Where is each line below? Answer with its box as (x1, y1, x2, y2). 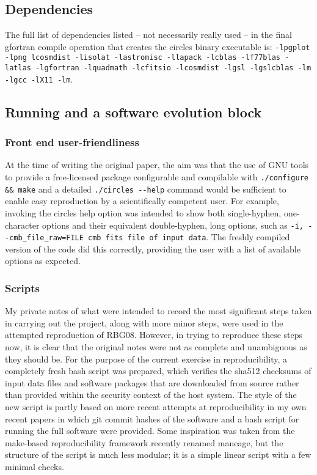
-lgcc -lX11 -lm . (5, 72, 73, 85)
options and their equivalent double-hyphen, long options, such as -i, (42, 218, 304, 231)
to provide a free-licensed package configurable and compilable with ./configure (5, 171, 308, 183)
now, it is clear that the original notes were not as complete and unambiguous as (5, 341, 307, 353)
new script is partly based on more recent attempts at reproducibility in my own (5, 400, 307, 413)
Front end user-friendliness (5, 134, 139, 150)
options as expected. (5, 254, 81, 267)
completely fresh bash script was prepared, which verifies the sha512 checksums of (5, 364, 312, 377)
